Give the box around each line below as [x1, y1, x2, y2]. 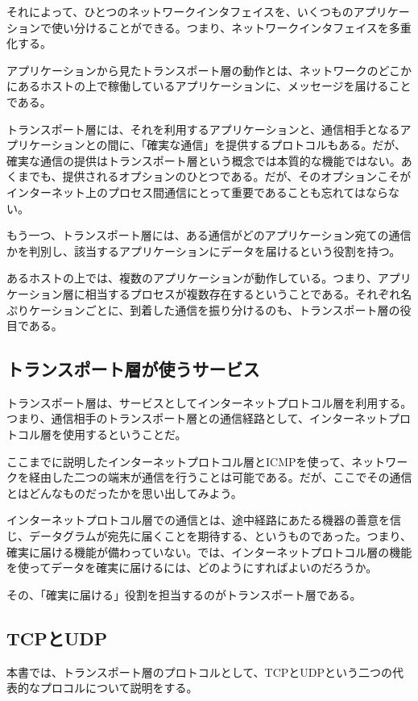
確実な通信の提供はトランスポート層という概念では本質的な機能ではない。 [6, 152, 401, 169]
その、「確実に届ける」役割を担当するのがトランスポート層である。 [6, 586, 362, 603]
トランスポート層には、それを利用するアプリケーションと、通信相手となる [6, 120, 400, 137]
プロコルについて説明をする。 [39, 679, 198, 696]
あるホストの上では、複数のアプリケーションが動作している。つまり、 [6, 269, 378, 286]
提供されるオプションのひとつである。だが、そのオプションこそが [62, 168, 412, 185]
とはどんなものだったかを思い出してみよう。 [6, 484, 242, 501]
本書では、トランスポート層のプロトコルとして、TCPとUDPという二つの [6, 663, 393, 680]
